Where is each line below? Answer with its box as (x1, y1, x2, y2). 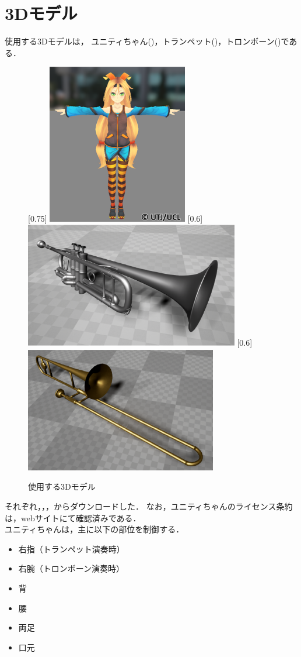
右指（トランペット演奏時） (18, 542, 125, 555)
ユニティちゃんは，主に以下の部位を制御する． (5, 523, 184, 535)
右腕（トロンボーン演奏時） (18, 562, 125, 575)
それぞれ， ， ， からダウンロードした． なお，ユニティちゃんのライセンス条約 (5, 500, 293, 512)
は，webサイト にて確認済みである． (5, 511, 141, 524)
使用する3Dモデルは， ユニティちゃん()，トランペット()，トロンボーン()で (5, 35, 289, 47)
